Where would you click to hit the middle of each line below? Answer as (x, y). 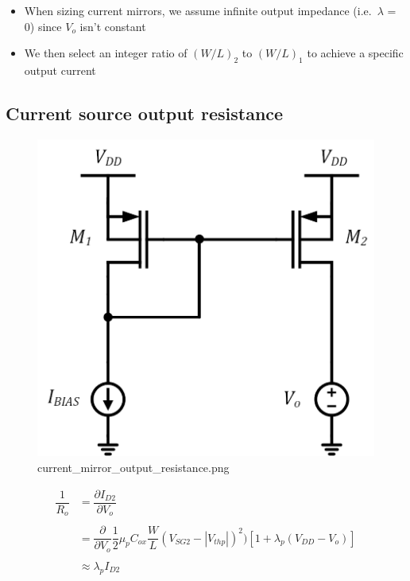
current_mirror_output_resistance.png (133, 467)
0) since (43, 26)
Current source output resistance (145, 113)
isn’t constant (113, 26)
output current (60, 70)
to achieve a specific (355, 53)
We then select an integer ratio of (106, 53)
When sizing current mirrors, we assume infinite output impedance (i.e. (198, 10)
